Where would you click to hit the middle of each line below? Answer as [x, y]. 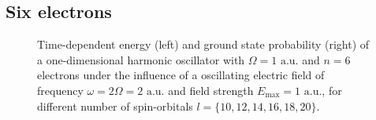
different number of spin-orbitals [115, 105]
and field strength [211, 90]
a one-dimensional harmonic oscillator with [141, 59]
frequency [60, 90]
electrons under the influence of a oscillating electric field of [181, 75]
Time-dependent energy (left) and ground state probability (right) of [203, 44]
